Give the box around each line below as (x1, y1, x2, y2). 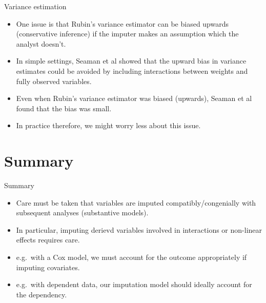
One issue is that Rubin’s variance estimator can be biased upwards (16, 18, 229, 29)
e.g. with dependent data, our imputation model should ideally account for (16, 279, 252, 290)
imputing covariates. (16, 261, 80, 272)
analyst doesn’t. (16, 38, 66, 49)
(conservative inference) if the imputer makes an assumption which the (16, 28, 239, 39)
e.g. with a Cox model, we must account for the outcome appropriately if (16, 252, 247, 262)
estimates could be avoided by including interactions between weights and (16, 65, 248, 76)
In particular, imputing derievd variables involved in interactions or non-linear (16, 224, 262, 235)
